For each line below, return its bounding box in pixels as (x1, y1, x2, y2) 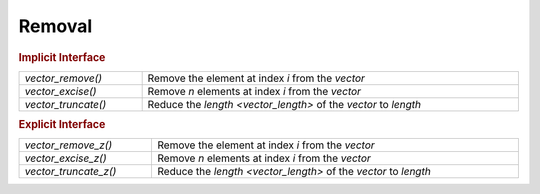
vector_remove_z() (24, 138, 113, 152)
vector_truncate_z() (24, 165, 117, 179)
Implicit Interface (18, 50, 106, 64)
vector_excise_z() (24, 151, 107, 165)
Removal (18, 15, 93, 37)
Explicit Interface (18, 118, 106, 132)
